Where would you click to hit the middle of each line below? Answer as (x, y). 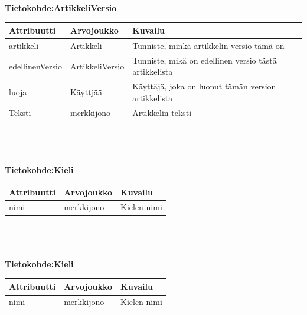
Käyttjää (86, 92)
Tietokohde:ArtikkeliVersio (61, 8)
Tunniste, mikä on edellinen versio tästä (205, 60)
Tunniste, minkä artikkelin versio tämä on (208, 45)
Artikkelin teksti (162, 112)
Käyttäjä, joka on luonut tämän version (204, 86)
